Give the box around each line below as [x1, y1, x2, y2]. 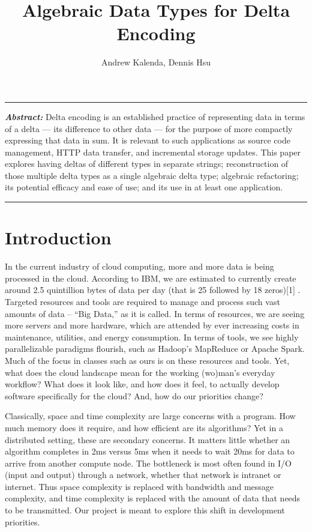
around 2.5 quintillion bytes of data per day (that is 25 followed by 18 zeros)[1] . [5, 283, 301, 296]
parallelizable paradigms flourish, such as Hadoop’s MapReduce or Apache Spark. [5, 342, 305, 355]
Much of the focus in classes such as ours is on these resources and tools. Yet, [5, 354, 290, 366]
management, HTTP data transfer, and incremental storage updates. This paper [5, 145, 301, 158]
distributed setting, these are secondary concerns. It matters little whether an [5, 433, 290, 446]
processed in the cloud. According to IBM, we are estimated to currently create [5, 271, 296, 284]
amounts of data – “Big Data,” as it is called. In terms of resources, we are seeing [5, 307, 305, 319]
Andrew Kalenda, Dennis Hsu [101, 56, 211, 68]
